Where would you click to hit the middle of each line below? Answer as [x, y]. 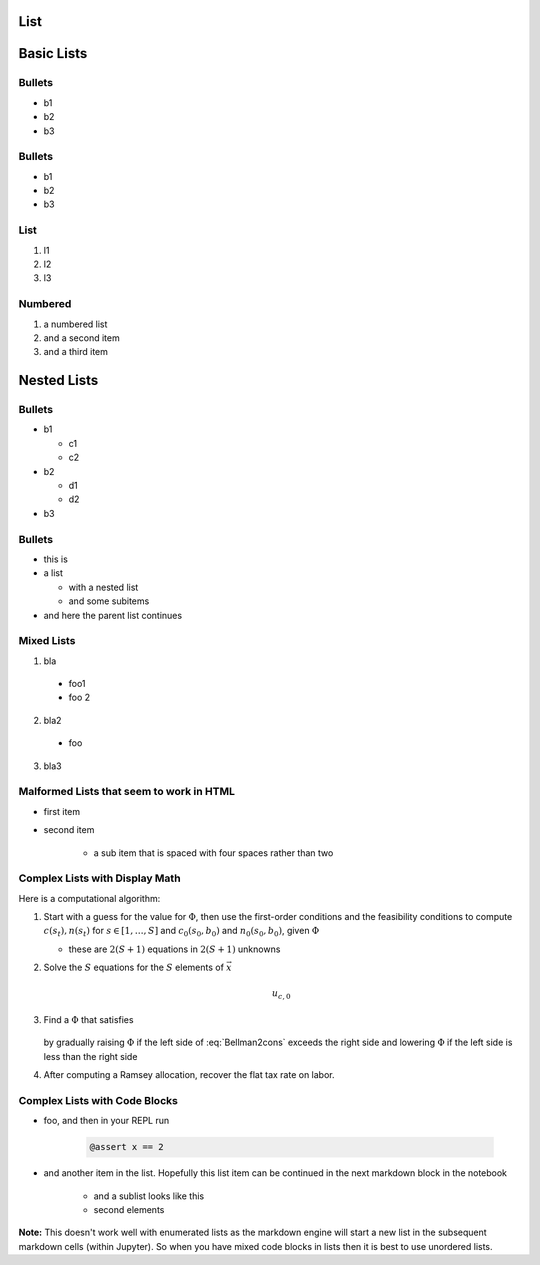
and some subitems [109, 601]
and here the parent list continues [113, 615]
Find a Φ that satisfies [88, 1019]
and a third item [76, 352]
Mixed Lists [47, 641]
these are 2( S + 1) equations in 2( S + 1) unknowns [174, 949]
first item [62, 811]
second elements [129, 1210]
